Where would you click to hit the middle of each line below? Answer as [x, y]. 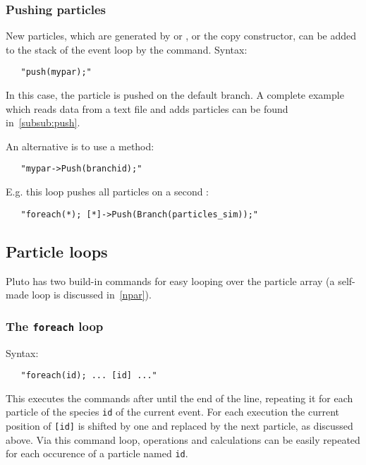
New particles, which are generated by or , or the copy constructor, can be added [181, 36]
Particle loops [57, 251]
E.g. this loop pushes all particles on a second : [108, 192]
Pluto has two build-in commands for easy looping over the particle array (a [170, 280]
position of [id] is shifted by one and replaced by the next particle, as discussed [179, 426]
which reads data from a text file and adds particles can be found [147, 108]
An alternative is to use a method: [80, 146]
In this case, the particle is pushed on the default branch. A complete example [175, 95]
